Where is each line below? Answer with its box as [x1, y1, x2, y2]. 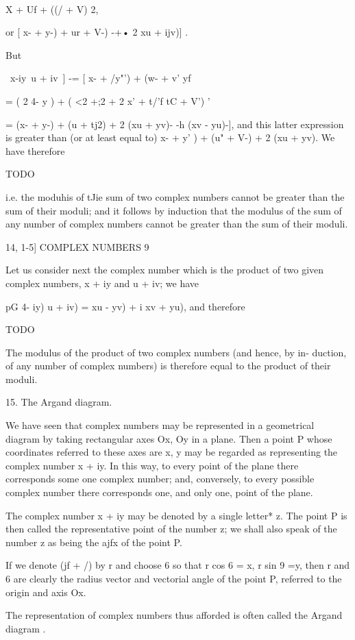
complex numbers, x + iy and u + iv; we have [5, 275, 199, 290]
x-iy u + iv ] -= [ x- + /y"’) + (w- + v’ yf [10, 71, 191, 85]
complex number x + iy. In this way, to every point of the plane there [5, 458, 299, 472]
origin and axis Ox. [5, 584, 86, 599]
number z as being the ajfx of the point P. [5, 534, 182, 549]
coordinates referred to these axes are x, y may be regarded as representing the [5, 445, 338, 459]
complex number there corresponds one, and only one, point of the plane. [5, 485, 313, 500]
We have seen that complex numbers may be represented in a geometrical [5, 418, 315, 432]
